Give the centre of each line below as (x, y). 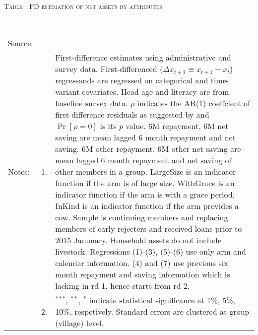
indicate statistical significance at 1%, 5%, (162, 300)
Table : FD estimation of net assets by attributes (83, 6)
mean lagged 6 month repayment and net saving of (143, 160)
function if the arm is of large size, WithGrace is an (145, 183)
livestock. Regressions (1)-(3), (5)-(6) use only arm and (151, 252)
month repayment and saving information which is (143, 274)
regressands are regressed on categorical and (132, 80)
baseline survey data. (92, 103)
